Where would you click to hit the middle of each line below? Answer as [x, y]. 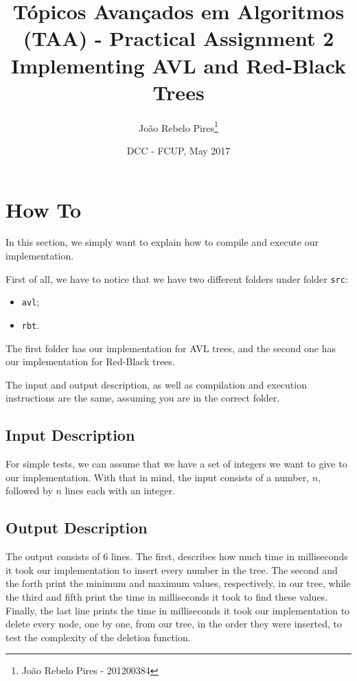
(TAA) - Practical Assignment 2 [178, 38]
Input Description [70, 435]
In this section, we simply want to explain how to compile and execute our [162, 242]
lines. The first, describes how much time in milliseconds [229, 556]
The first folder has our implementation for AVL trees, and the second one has [171, 348]
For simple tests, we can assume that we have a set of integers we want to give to [176, 464]
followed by [29, 490]
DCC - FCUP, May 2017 [178, 150]
